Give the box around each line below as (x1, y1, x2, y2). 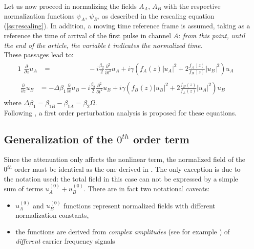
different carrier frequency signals (15, 236, 115, 246)
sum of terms (4, 183, 43, 194)
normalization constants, (15, 210, 89, 220)
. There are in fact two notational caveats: (84, 183, 210, 194)
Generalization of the (4, 131, 113, 146)
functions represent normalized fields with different (63, 200, 215, 210)
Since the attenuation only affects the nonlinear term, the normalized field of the (4, 154, 246, 164)
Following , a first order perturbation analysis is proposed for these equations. (4, 107, 237, 117)
